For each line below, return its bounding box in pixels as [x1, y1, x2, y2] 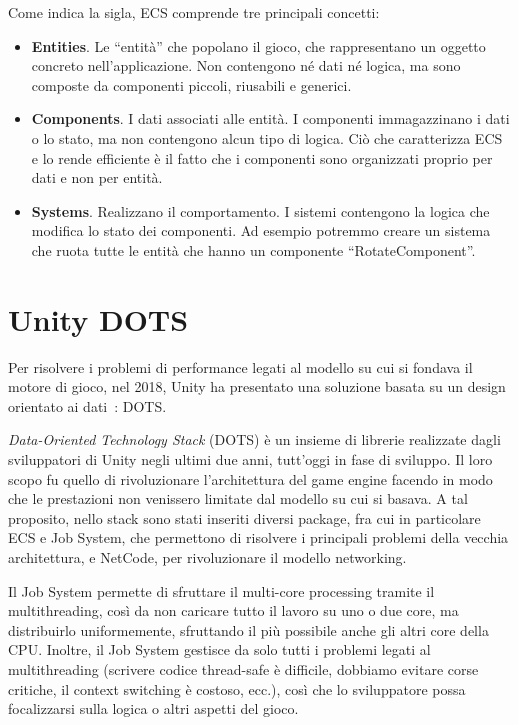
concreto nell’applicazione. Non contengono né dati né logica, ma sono [31, 55, 461, 76]
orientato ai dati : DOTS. [8, 395, 167, 416]
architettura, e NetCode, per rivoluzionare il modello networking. [8, 547, 407, 567]
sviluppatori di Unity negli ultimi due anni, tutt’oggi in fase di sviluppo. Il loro [8, 449, 493, 470]
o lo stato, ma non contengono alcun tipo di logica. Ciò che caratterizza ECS [31, 127, 503, 148]
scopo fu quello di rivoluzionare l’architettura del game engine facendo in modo [8, 468, 493, 489]
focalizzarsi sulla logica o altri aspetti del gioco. [8, 698, 299, 719]
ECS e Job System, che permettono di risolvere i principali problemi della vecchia [8, 527, 509, 548]
